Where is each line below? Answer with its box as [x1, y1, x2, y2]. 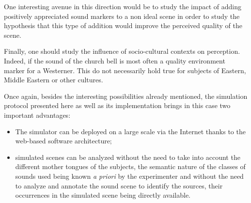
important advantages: [4, 109, 71, 120]
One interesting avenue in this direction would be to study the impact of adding [4, 1, 241, 11]
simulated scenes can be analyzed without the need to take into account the [15, 152, 240, 162]
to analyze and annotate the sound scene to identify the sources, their [15, 180, 223, 190]
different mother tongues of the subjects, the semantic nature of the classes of [15, 161, 246, 172]
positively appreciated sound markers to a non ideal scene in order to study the [4, 11, 240, 21]
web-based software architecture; [15, 136, 112, 146]
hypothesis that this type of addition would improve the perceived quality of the [4, 20, 242, 31]
